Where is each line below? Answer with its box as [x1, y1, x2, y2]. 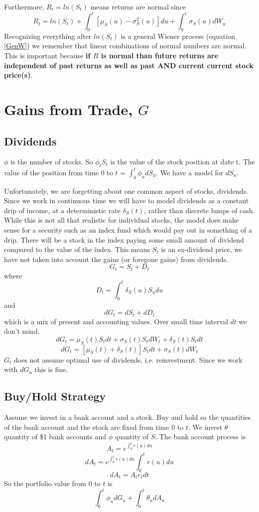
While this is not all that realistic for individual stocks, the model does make [4, 215, 239, 225]
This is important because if [4, 50, 91, 61]
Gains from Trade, [4, 99, 133, 120]
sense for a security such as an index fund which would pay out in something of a [4, 224, 252, 235]
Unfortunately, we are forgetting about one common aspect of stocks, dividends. [4, 185, 249, 196]
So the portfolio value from [4, 478, 86, 489]
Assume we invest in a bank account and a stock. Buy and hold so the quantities [4, 412, 251, 422]
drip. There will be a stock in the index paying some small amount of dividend [4, 234, 244, 245]
